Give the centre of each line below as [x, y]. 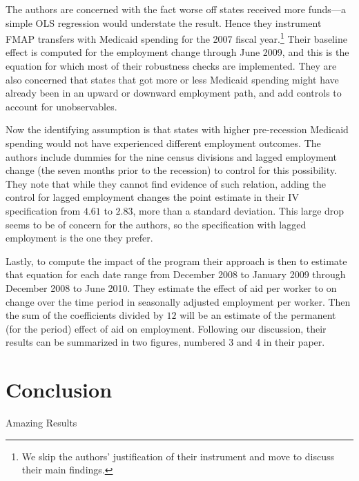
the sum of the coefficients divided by [85, 315]
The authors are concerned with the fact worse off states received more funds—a [176, 9]
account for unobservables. [61, 106]
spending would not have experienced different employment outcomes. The [163, 143]
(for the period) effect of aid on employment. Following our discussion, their [166, 328]
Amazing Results [41, 423]
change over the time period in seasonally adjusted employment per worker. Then [178, 301]
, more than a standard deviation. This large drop [239, 210]
